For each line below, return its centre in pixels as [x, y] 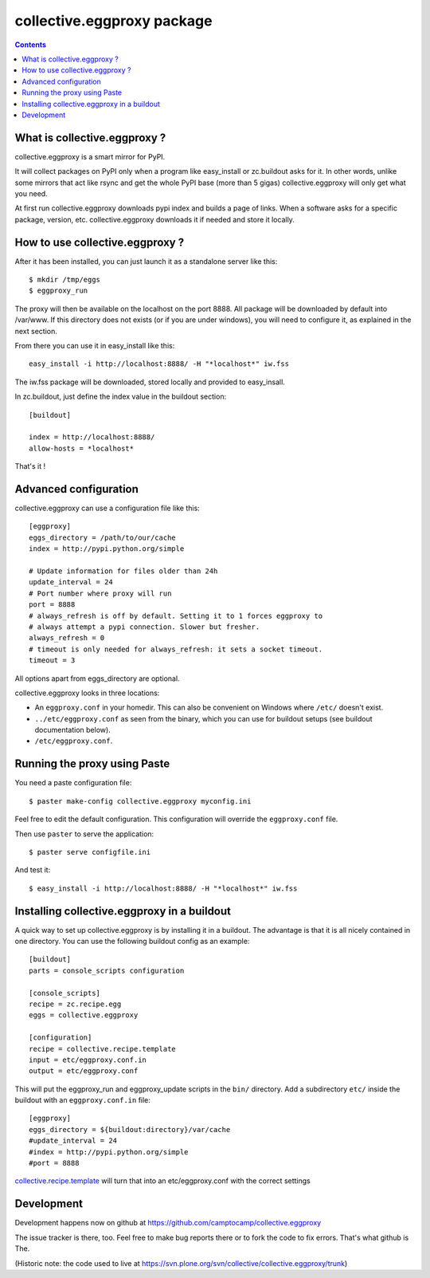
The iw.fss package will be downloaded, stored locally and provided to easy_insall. [150, 382]
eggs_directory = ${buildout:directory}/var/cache [130, 1129]
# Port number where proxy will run [100, 593]
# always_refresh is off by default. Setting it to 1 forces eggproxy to [176, 615]
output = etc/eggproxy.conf [84, 1071]
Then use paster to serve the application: [84, 834]
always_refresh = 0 [67, 638]
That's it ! [30, 466]
